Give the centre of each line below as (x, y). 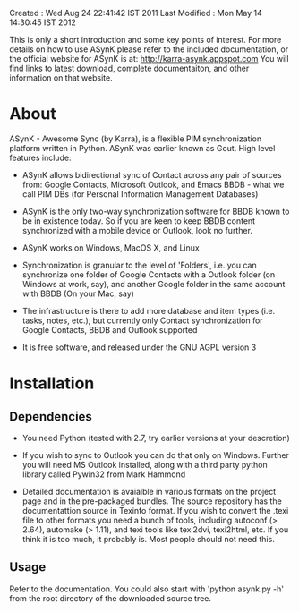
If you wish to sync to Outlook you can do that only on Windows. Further (155, 455)
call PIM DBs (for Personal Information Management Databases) (140, 194)
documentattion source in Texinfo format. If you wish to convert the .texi (155, 510)
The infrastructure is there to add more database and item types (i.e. (149, 310)
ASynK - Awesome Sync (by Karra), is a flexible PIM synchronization (136, 139)
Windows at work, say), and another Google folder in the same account (154, 284)
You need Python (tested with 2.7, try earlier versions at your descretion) (156, 438)
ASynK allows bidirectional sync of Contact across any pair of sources (152, 174)
